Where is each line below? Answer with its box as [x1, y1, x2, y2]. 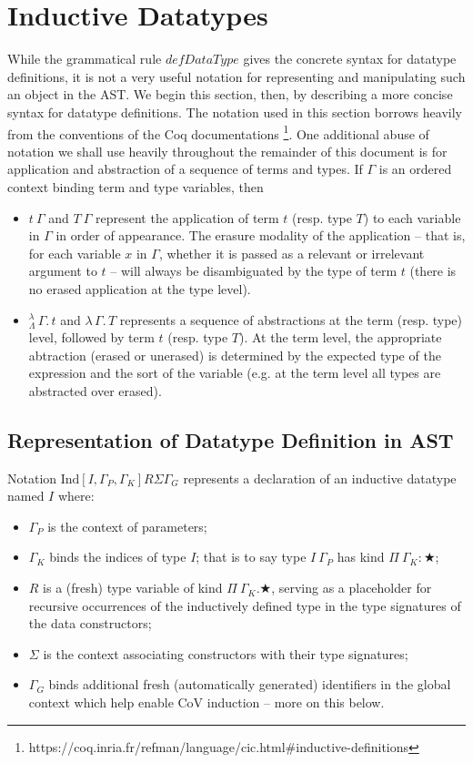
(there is [409, 261, 457, 280]
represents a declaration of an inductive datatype [183, 468, 457, 487]
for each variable [28, 243, 121, 262]
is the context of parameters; [47, 516, 207, 535]
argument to [28, 261, 97, 280]
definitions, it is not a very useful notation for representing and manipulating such [7, 66, 466, 86]
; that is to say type [196, 547, 307, 566]
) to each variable [363, 208, 461, 227]
